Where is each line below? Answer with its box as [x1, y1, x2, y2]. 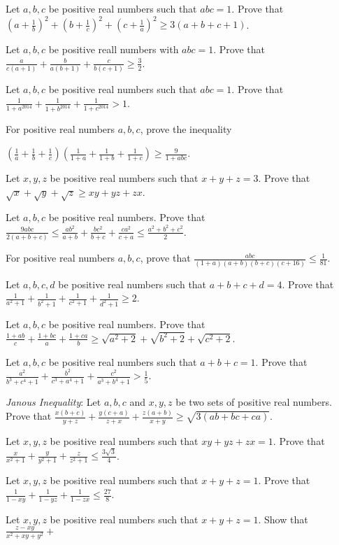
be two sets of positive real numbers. [175, 395, 332, 409]
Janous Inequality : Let [6, 395, 101, 409]
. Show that [258, 511, 308, 526]
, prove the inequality [140, 122, 232, 136]
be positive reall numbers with [48, 42, 179, 57]
